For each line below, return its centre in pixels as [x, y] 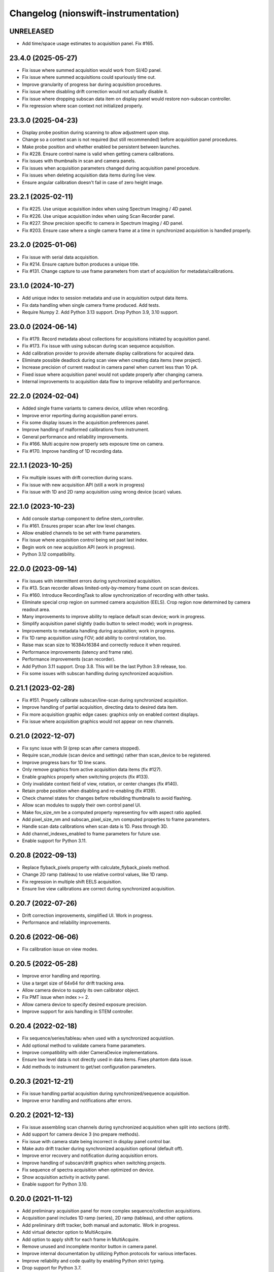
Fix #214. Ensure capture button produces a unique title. [81, 264]
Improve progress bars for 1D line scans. [64, 762]
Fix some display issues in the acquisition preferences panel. [86, 422]
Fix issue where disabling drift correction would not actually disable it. [95, 92]
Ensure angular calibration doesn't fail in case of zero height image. [93, 182]
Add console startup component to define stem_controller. [83, 518]
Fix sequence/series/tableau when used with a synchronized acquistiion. [98, 1038]
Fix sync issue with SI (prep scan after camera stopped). [81, 748]
